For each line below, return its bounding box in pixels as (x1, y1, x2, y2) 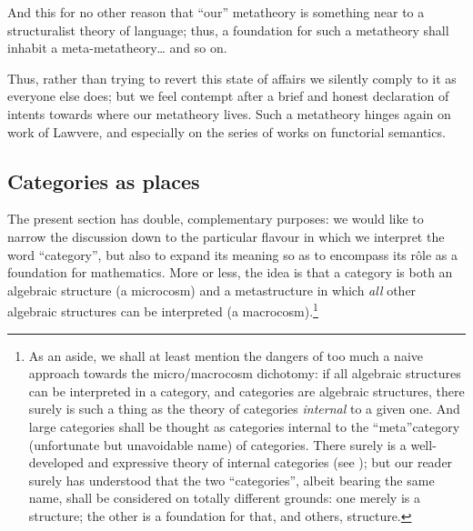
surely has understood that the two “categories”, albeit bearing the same (28, 470, 435, 489)
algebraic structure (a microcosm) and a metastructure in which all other (7, 280, 417, 299)
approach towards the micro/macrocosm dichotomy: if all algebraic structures (28, 364, 461, 383)
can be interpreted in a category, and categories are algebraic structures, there (28, 381, 465, 400)
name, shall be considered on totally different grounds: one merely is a (28, 488, 420, 507)
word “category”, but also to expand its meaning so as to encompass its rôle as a (7, 245, 458, 264)
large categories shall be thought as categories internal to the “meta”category (28, 416, 460, 436)
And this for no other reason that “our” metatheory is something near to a (7, 3, 425, 21)
